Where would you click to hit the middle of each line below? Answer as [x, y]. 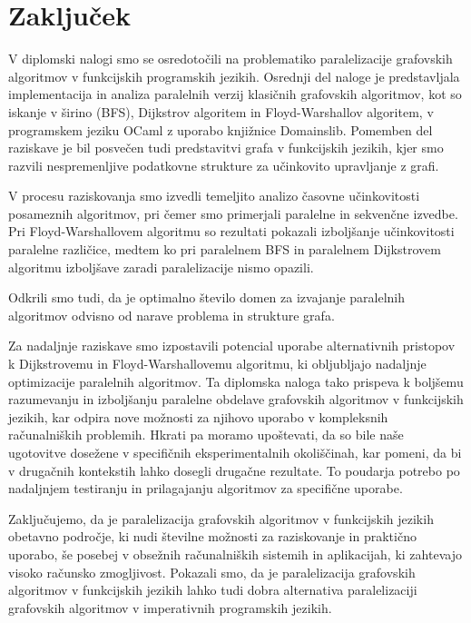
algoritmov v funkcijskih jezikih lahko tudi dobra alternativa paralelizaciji [213, 590]
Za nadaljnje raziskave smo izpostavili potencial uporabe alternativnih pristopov [232, 346]
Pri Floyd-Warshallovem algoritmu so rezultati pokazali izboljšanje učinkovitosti [231, 231]
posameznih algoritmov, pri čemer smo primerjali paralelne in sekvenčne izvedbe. [233, 213]
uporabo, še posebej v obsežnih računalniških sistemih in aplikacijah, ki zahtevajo [235, 554]
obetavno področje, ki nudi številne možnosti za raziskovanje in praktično [212, 536]
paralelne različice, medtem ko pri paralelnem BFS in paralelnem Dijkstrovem [225, 249]
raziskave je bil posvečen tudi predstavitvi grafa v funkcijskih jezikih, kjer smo [226, 148]
